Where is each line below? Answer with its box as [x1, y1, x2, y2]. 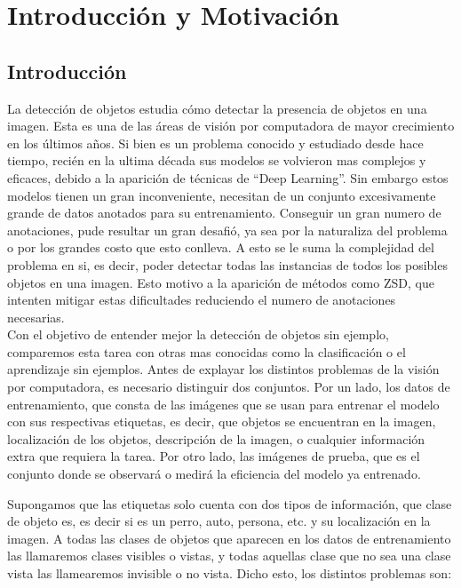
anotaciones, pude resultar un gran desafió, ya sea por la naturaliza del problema [7, 220, 448, 239]
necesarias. [7, 307, 65, 326]
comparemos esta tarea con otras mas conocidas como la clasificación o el [7, 342, 406, 361]
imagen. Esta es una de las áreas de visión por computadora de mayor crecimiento [7, 116, 455, 135]
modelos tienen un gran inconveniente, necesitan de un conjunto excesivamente [7, 186, 436, 204]
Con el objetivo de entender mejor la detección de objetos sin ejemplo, [7, 325, 389, 344]
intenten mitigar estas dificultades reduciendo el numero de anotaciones [7, 290, 396, 309]
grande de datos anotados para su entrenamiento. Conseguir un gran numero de [7, 203, 441, 222]
